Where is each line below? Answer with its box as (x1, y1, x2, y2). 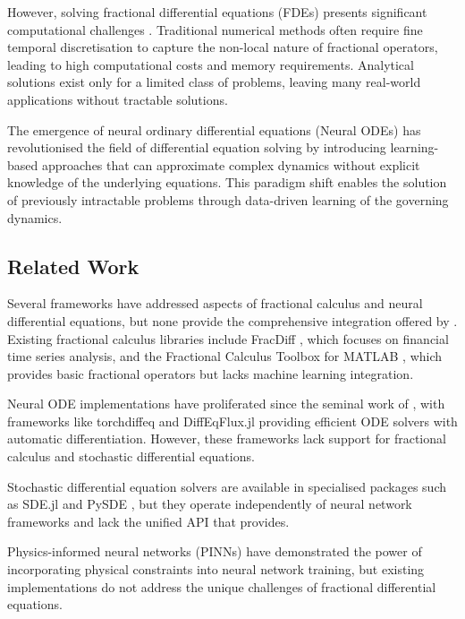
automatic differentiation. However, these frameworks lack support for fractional (7, 429, 446, 448)
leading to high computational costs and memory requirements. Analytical (7, 55, 414, 73)
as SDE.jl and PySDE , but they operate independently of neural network (7, 494, 412, 513)
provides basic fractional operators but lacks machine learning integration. (7, 364, 414, 383)
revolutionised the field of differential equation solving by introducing (7, 138, 386, 157)
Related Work (7, 252, 139, 279)
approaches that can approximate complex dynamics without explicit (41, 155, 420, 174)
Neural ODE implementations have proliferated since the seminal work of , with (7, 394, 445, 413)
